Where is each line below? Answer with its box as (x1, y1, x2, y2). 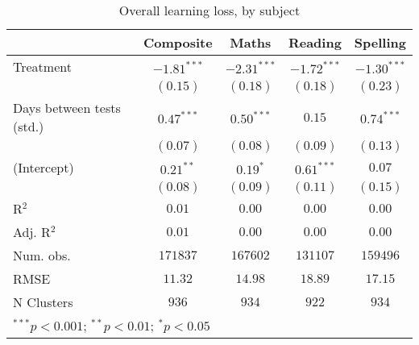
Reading (288, 33, 342, 52)
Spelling (354, 33, 406, 52)
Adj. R (13, 222, 51, 241)
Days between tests (13, 98, 121, 117)
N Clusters (13, 293, 73, 311)
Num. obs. (13, 246, 71, 264)
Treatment (13, 57, 72, 76)
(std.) (13, 117, 44, 135)
